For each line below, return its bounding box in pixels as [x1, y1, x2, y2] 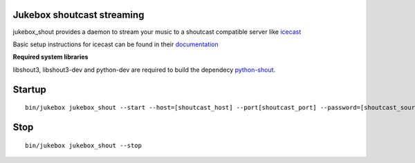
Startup [12, 84, 46, 95]
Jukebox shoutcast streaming [12, 9, 145, 21]
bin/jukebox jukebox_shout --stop [25, 142, 142, 149]
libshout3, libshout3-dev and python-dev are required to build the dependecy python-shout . [12, 66, 276, 74]
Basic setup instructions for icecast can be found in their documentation [12, 40, 219, 48]
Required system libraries [12, 52, 89, 61]
